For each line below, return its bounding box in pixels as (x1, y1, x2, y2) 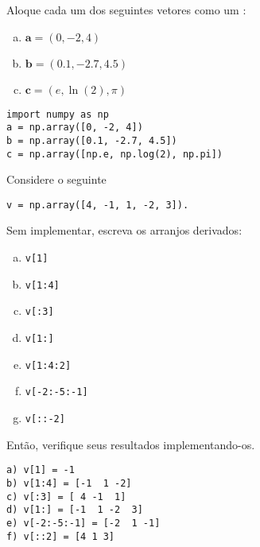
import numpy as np (6, 108, 109, 120)
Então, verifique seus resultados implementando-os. (6, 436, 255, 452)
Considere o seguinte (6, 171, 107, 188)
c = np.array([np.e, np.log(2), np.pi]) (6, 148, 223, 160)
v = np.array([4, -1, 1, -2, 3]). (6, 199, 189, 211)
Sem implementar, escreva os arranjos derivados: (6, 222, 243, 239)
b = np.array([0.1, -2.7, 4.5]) (6, 134, 177, 146)
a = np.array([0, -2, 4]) (6, 122, 143, 134)
